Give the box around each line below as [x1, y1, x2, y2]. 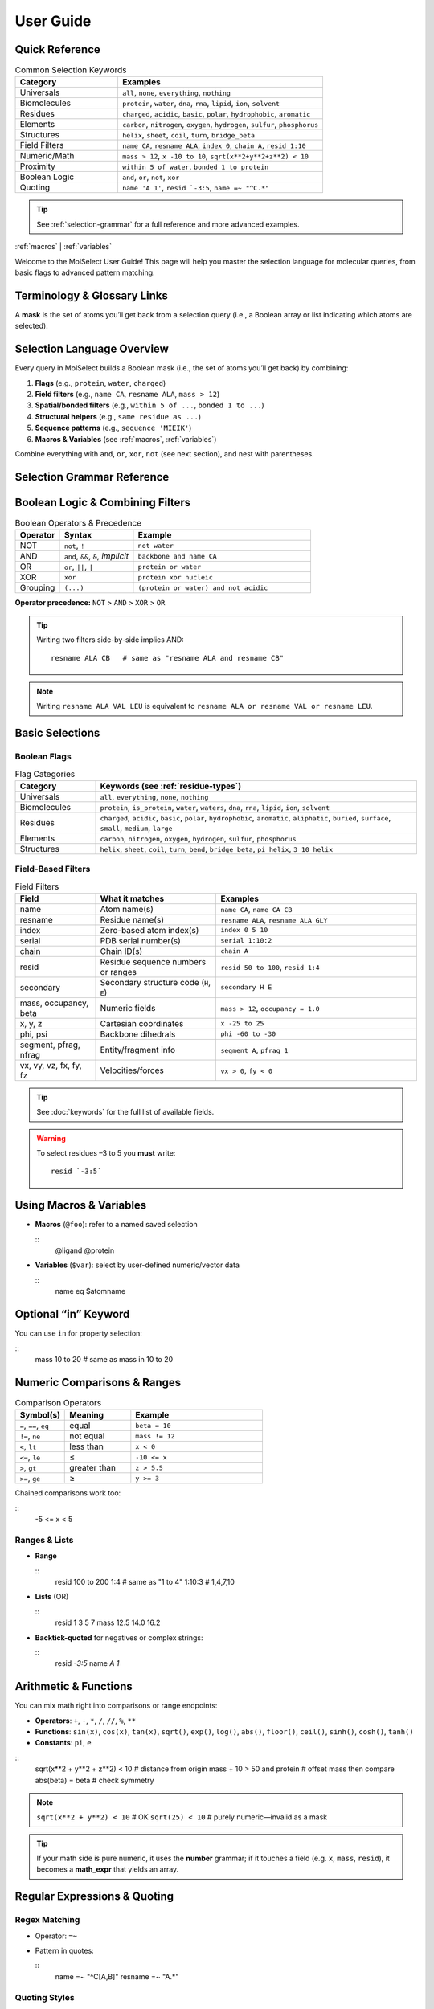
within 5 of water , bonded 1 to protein [121, 161, 269, 172]
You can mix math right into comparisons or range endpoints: [14, 1700, 218, 1711]
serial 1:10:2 [220, 936, 272, 945]
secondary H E [220, 983, 272, 992]
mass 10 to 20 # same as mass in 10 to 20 [35, 1354, 174, 1364]
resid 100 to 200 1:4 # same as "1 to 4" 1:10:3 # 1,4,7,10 [55, 1577, 235, 1586]
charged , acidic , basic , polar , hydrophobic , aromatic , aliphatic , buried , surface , [100, 812, 391, 823]
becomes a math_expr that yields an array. [36, 1864, 179, 1874]
